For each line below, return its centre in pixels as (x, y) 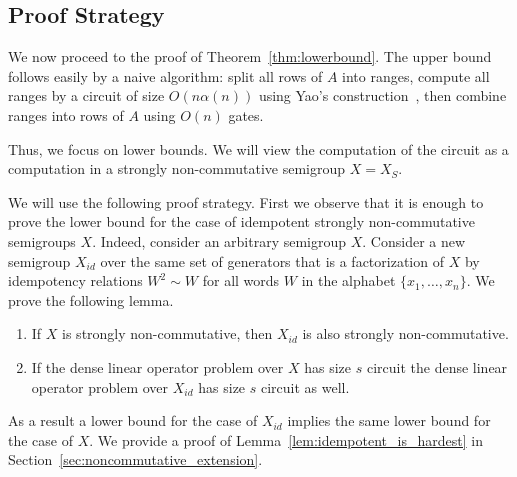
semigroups (42, 240)
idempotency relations (75, 280)
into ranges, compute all (416, 75)
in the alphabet (348, 280)
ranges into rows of (66, 114)
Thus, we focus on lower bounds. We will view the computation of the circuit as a (258, 148)
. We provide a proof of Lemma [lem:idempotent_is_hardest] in (286, 439)
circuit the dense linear (437, 366)
